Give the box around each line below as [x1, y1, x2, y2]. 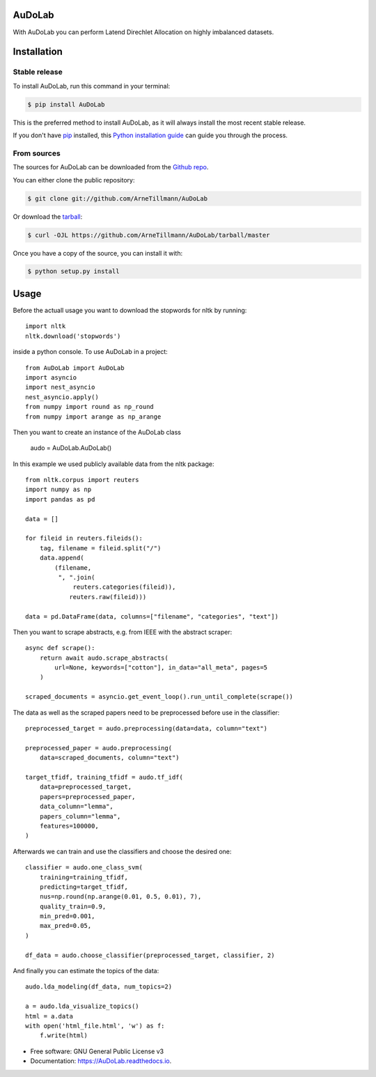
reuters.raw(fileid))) [69, 593, 147, 601]
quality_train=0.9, [39, 902, 107, 911]
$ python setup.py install [27, 268, 120, 275]
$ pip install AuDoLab [27, 100, 105, 108]
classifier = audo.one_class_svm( [25, 864, 143, 871]
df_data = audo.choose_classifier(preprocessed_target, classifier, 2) [25, 951, 275, 959]
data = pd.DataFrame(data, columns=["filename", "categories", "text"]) [25, 612, 279, 620]
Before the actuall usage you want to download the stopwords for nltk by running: [13, 306, 247, 314]
